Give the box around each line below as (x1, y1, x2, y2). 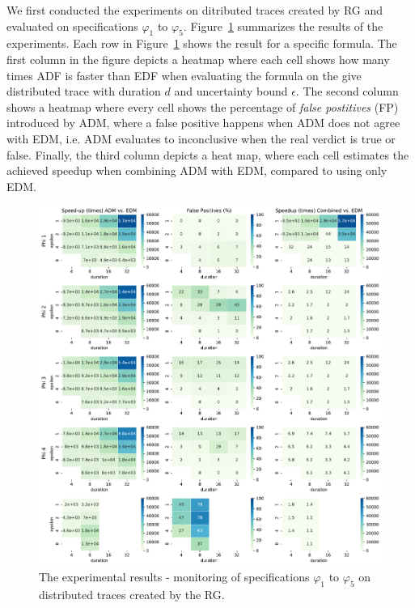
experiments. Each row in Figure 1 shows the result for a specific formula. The (6, 35, 397, 52)
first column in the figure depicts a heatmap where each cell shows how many (6, 50, 390, 67)
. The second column (295, 83, 399, 100)
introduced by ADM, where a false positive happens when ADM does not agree (6, 114, 400, 131)
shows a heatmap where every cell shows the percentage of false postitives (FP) (6, 98, 399, 115)
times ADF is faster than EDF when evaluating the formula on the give (6, 66, 362, 83)
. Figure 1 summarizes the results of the (183, 17, 383, 34)
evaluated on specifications (6, 17, 138, 34)
